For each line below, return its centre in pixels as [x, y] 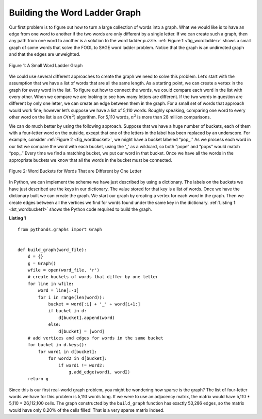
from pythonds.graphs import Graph [60, 229]
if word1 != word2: [82, 365]
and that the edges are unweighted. [45, 54]
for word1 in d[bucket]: [67, 352]
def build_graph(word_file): [52, 250]
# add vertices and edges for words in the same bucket [95, 338]
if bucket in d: [67, 311]
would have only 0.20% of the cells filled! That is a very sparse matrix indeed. [87, 410]
